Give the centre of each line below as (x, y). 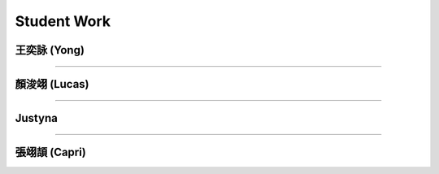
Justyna (37, 118)
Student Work (63, 21)
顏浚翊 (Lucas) (52, 84)
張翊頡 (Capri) (51, 152)
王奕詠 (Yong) (50, 50)
